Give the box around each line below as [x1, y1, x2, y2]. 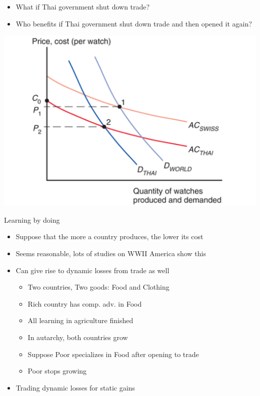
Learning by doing [4, 214, 60, 225]
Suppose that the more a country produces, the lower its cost [15, 231, 203, 242]
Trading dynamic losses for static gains [15, 382, 135, 393]
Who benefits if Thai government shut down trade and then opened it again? [15, 18, 252, 28]
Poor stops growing [27, 366, 87, 376]
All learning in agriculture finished [27, 315, 133, 326]
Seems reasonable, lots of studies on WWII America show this [15, 248, 206, 259]
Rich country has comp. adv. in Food [27, 298, 142, 309]
